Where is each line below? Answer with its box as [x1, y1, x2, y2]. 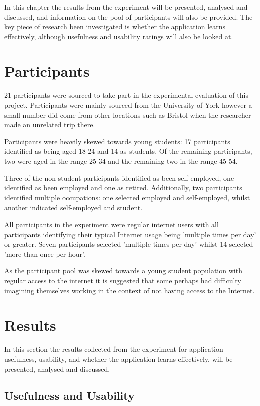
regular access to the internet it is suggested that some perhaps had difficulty [4, 275, 241, 285]
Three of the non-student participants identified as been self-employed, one [4, 172, 234, 183]
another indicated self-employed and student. [4, 202, 143, 213]
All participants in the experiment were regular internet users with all [4, 219, 219, 230]
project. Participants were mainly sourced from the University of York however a [4, 99, 252, 110]
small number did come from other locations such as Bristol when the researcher [4, 109, 251, 120]
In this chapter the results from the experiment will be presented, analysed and [4, 2, 248, 12]
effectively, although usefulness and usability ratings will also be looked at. [4, 31, 233, 41]
